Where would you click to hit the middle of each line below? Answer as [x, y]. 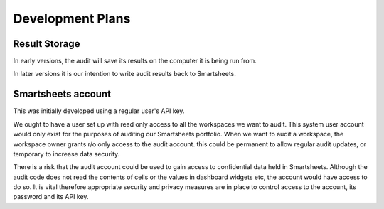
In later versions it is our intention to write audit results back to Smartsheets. [124, 74]
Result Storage [47, 44]
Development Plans [72, 18]
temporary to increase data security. [66, 154]
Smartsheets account [62, 94]
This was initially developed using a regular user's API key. [99, 111]
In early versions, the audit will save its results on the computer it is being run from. [135, 61]
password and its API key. [51, 197]
